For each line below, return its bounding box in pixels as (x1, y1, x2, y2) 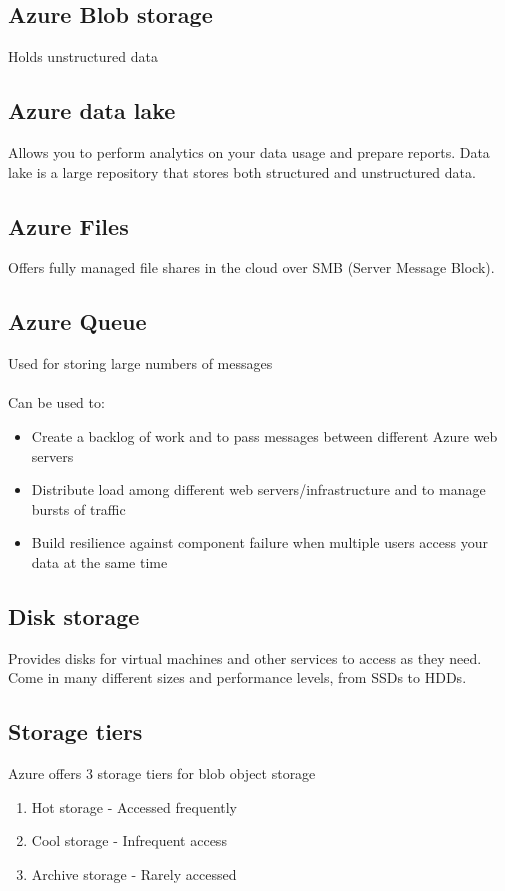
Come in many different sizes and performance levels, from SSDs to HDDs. (8, 667, 467, 688)
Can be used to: (8, 392, 105, 413)
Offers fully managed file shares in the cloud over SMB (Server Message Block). (8, 257, 495, 278)
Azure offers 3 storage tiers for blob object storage (8, 763, 316, 784)
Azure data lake (8, 95, 176, 126)
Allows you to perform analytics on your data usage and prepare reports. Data (8, 142, 490, 162)
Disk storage (8, 600, 140, 631)
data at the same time (31, 551, 168, 572)
